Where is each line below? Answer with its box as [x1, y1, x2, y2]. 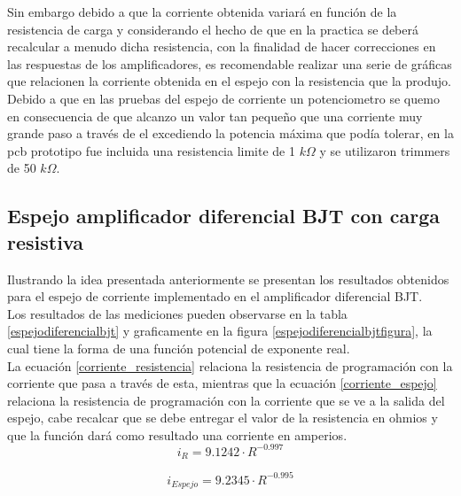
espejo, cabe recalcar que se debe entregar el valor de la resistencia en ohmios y [7, 408, 438, 427]
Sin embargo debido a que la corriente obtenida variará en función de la [7, 3, 397, 20]
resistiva [7, 228, 84, 255]
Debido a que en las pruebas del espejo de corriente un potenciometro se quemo [7, 89, 440, 107]
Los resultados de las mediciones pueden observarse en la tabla [7, 304, 348, 322]
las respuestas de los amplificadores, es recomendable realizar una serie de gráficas [7, 54, 452, 73]
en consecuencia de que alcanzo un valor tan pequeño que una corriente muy [7, 106, 423, 125]
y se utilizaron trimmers [319, 141, 450, 159]
